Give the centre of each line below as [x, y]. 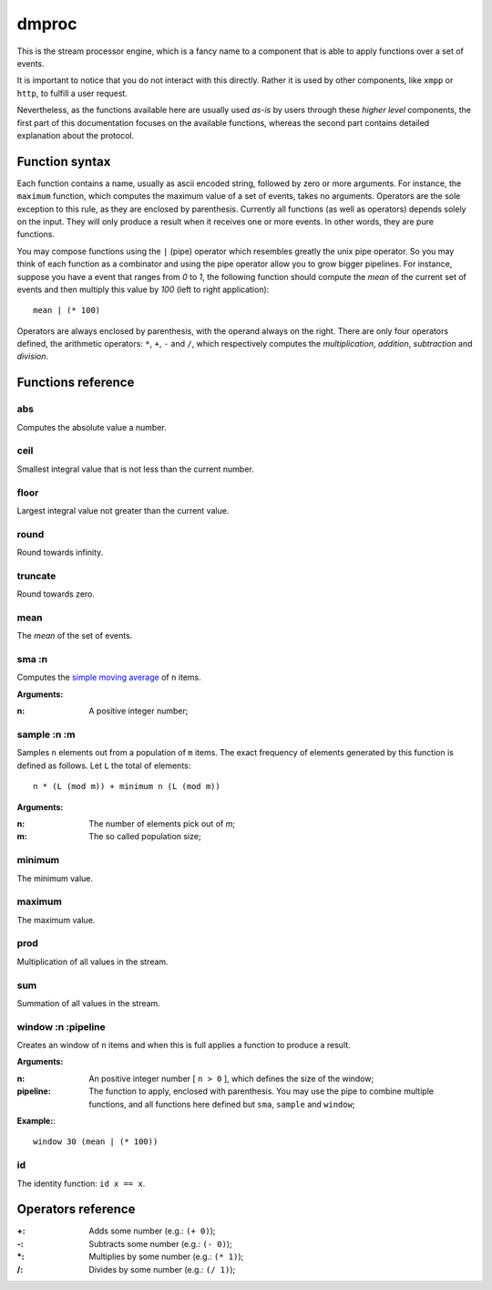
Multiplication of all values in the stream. [92, 962]
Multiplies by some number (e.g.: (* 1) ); [166, 1257]
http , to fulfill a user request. [72, 93]
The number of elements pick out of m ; [162, 823]
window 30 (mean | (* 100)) [96, 1142]
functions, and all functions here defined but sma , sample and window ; [222, 1104]
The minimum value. [55, 878]
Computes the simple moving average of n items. [109, 677]
